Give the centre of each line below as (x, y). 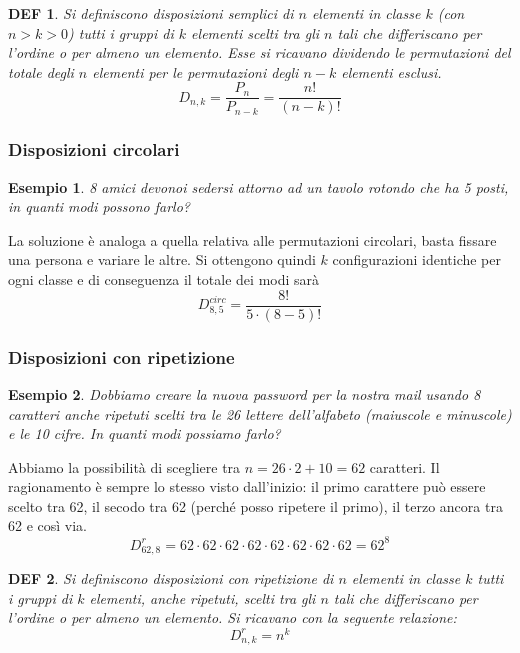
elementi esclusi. (391, 71)
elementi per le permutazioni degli (195, 71)
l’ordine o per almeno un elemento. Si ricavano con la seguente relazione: (232, 617)
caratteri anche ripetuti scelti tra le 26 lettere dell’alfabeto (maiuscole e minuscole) (260, 413)
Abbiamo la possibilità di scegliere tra (124, 466)
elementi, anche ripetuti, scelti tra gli (202, 597)
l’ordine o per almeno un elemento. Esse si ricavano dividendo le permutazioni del (259, 52)
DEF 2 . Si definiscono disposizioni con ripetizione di (171, 578)
